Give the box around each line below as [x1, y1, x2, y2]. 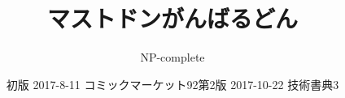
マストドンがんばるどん [46, 2, 298, 35]
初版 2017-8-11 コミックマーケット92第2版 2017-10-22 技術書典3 [6, 75, 339, 92]
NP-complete [140, 49, 205, 66]
